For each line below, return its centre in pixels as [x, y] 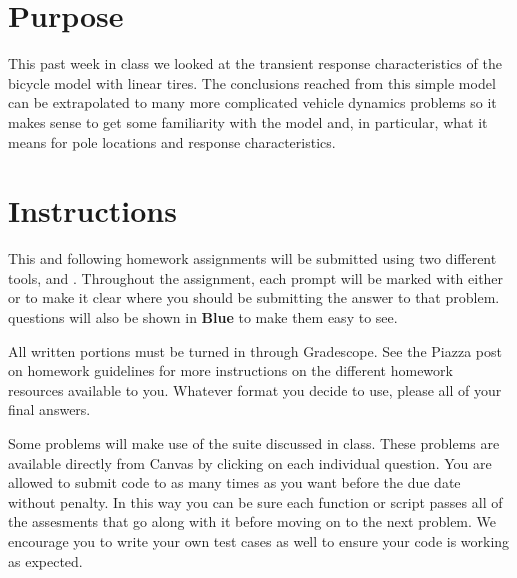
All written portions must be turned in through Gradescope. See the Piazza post [255, 350]
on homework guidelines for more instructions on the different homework [230, 370]
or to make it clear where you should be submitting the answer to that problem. [254, 297]
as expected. [45, 560]
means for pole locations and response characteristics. [172, 141]
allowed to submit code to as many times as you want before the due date [234, 482]
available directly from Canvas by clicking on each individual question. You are [250, 462]
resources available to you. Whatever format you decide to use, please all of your [255, 389]
